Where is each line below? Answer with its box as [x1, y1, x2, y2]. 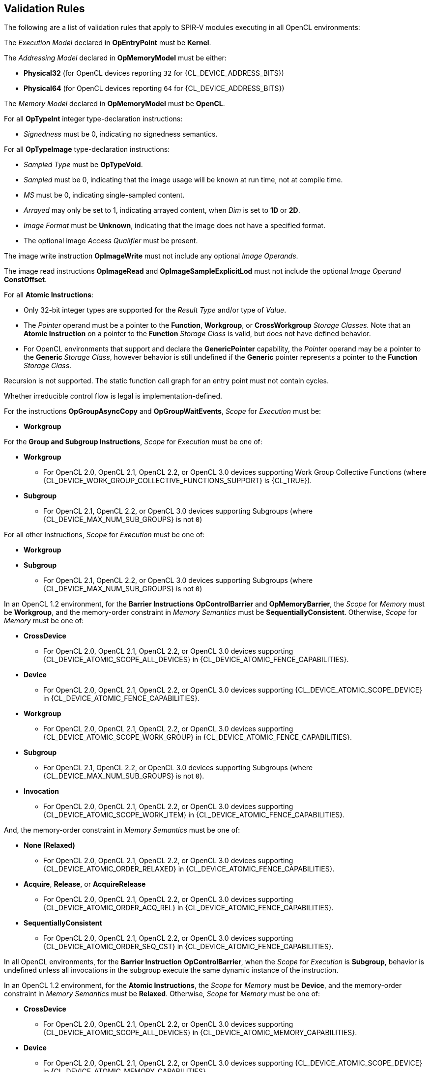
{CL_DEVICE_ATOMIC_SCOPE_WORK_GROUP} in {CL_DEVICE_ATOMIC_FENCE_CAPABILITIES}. [43, 733, 352, 742]
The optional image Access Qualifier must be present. [24, 236, 198, 245]
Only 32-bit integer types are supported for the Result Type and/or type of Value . [24, 306, 287, 315]
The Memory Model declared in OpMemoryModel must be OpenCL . [4, 99, 225, 108]
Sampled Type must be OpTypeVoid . [24, 160, 143, 169]
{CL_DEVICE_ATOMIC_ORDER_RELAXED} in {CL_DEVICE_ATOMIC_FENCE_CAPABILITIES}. [43, 865, 335, 873]
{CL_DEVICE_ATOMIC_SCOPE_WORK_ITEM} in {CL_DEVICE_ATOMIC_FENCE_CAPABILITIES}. [43, 811, 345, 819]
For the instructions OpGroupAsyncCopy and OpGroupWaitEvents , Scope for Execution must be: [4, 407, 321, 416]
